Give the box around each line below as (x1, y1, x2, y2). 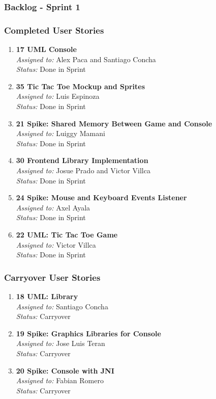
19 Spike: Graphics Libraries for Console (16, 328, 161, 338)
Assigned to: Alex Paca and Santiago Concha (16, 54, 156, 64)
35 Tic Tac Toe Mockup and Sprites (16, 81, 145, 91)
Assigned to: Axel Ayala (16, 202, 90, 212)
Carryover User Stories (4, 271, 101, 283)
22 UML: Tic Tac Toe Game (16, 229, 118, 240)
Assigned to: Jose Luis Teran (16, 338, 105, 349)
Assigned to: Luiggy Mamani (16, 128, 105, 139)
